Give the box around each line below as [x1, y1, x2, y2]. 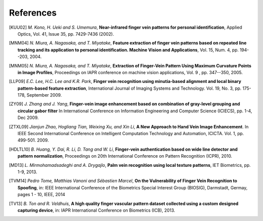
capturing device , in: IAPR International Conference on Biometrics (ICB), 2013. [18, 207, 175, 213]
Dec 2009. [18, 115, 39, 121]
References [9, 7, 57, 18]
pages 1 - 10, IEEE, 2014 [18, 192, 65, 198]
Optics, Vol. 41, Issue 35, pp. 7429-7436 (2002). [18, 31, 114, 37]
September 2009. [26, 92, 62, 98]
